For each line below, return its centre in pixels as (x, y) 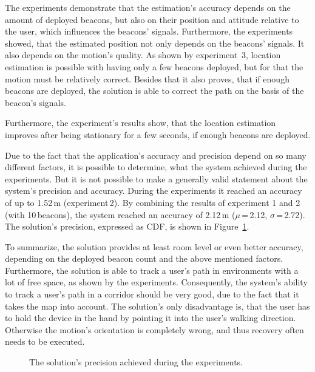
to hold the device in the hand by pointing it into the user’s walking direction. (151, 318)
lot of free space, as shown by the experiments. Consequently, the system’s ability (156, 282)
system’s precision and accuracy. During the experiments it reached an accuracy (154, 191)
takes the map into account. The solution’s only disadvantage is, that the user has (157, 306)
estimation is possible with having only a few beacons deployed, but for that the (154, 66)
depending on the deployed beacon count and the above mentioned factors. (144, 258)
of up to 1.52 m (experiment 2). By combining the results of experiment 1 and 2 (153, 202)
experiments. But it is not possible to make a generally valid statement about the (156, 178)
